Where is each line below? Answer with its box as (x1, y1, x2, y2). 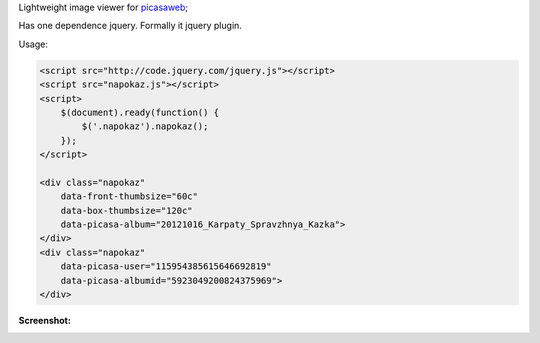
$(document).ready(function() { (60, 106, 220, 118)
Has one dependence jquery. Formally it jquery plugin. (18, 20, 242, 32)
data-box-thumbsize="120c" (60, 205, 194, 216)
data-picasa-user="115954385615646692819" (60, 261, 272, 272)
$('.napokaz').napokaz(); (81, 121, 209, 132)
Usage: (18, 38, 49, 50)
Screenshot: (18, 315, 72, 326)
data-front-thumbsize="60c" (60, 191, 199, 202)
